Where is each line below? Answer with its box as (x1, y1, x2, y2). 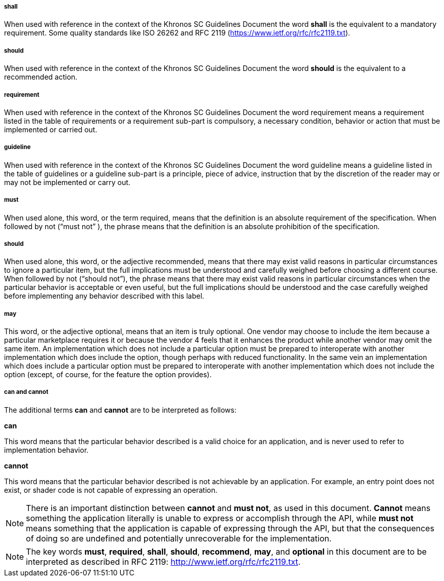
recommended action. (4, 72, 78, 82)
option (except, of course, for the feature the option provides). (4, 370, 212, 379)
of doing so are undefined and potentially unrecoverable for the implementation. (26, 533, 332, 543)
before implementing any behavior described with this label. (4, 292, 204, 301)
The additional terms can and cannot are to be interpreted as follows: (4, 405, 236, 414)
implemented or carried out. (4, 125, 97, 134)
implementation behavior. (4, 445, 89, 454)
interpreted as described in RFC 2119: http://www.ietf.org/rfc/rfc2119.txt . (26, 556, 301, 567)
